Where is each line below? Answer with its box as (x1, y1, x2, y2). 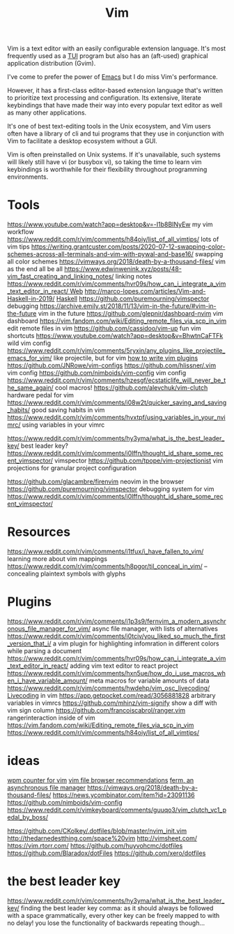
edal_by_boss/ (7, 812, 49, 822)
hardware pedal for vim (7, 391, 75, 400)
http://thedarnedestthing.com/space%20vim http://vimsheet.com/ (7, 833, 197, 842)
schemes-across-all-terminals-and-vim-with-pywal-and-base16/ (7, 250, 194, 258)
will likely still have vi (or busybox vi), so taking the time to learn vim (7, 158, 202, 166)
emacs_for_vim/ (7, 354, 52, 363)
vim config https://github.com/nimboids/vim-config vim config (7, 369, 187, 377)
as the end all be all (7, 265, 63, 273)
